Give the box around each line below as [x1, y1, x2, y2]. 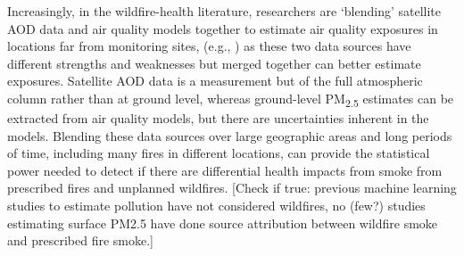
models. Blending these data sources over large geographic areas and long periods [7, 126, 452, 145]
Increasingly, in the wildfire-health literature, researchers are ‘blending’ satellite [7, 2, 441, 20]
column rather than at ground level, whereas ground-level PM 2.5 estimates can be [7, 88, 454, 110]
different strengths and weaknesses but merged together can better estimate [7, 54, 421, 72]
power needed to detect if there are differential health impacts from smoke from [7, 161, 443, 179]
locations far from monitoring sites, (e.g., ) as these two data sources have [7, 37, 411, 55]
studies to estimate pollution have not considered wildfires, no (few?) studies [7, 196, 426, 215]
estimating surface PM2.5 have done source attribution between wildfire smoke [7, 213, 438, 232]
